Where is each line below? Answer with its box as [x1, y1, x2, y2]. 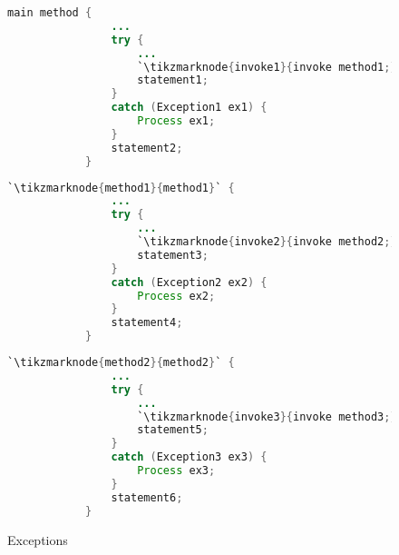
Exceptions [7, 530, 68, 549]
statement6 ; [111, 491, 183, 504]
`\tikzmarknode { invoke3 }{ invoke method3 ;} [137, 410, 397, 423]
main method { [7, 6, 92, 19]
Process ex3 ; [137, 464, 216, 477]
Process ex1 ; [137, 114, 216, 127]
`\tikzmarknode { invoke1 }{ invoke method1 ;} [137, 60, 397, 74]
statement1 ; [137, 74, 209, 87]
